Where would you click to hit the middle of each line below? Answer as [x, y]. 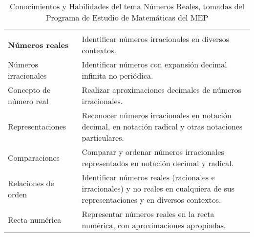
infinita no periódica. [117, 75]
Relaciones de [31, 183]
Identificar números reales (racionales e [148, 177]
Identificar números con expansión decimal [154, 64]
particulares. [103, 138]
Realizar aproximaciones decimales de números [161, 90]
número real [28, 101]
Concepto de [29, 90]
